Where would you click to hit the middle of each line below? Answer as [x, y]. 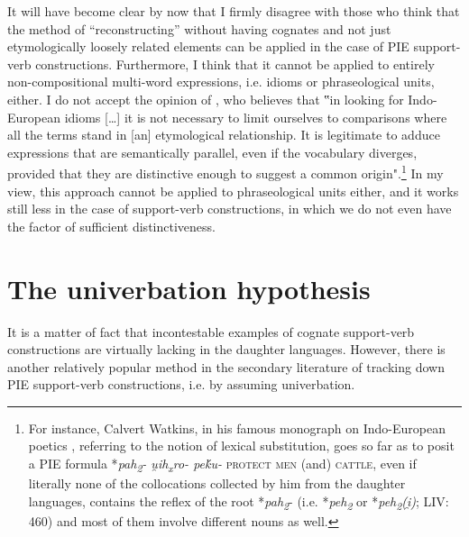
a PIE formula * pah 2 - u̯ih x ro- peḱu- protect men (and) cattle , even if [222, 464]
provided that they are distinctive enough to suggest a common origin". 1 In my [225, 172]
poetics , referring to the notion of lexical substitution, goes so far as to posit [241, 446]
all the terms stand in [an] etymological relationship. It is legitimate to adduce [224, 135]
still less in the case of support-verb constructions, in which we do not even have [230, 209]
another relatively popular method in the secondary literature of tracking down [226, 366]
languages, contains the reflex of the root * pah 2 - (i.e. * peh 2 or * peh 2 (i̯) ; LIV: [239, 502]
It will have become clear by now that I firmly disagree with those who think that [234, 11]
